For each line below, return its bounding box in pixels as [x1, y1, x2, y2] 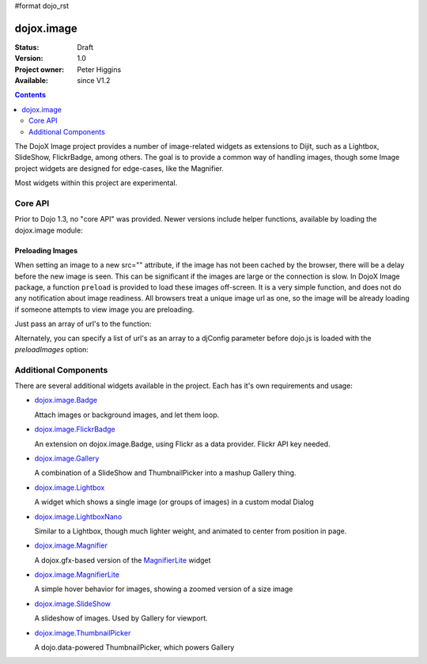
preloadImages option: [14, 344, 89, 354]
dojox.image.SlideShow [34, 598, 111, 609]
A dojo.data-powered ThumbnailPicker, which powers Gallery [34, 643, 235, 652]
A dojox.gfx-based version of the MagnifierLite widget [34, 555, 211, 565]
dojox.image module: [14, 226, 83, 235]
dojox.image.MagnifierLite [34, 570, 120, 579]
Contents [14, 90, 47, 100]
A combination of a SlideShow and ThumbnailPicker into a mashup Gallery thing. [34, 468, 297, 478]
